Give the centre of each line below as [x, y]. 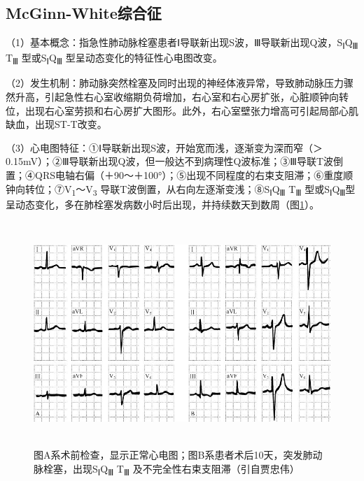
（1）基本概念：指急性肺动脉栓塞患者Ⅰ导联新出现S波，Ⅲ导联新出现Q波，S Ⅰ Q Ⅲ [182, 43]
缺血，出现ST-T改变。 [56, 124]
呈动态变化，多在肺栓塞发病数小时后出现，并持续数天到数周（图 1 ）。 [162, 204]
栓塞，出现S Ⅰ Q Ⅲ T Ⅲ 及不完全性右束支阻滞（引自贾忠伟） [171, 469]
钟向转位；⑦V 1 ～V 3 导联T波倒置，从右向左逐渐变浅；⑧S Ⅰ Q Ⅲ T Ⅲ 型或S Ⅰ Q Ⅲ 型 [181, 189]
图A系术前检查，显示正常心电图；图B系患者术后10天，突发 [168, 454]
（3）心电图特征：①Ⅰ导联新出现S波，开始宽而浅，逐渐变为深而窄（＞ [164, 147]
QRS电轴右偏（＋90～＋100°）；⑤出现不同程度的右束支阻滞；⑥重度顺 [194, 175]
